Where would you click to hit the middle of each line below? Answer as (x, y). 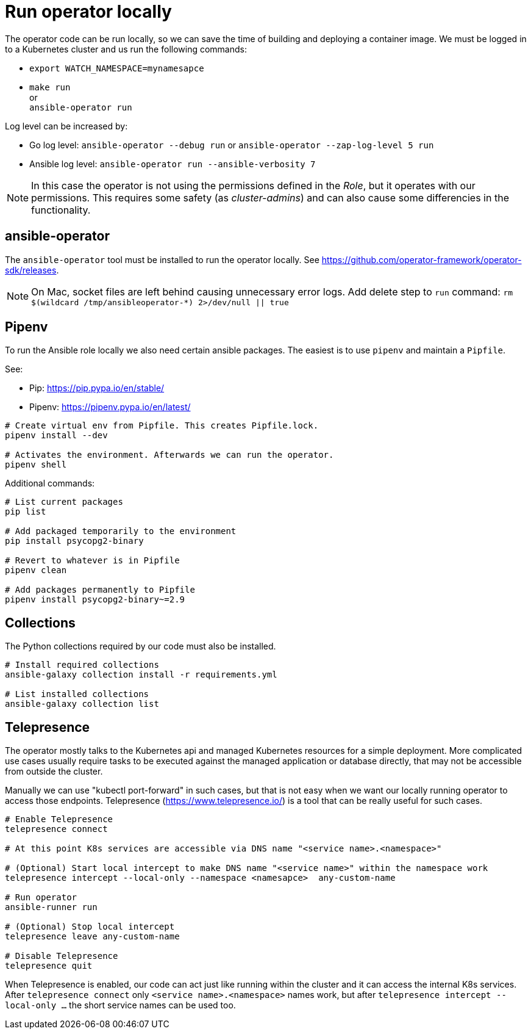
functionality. (61, 210)
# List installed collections (77, 694)
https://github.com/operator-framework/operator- (422, 259)
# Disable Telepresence (62, 956)
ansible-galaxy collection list (82, 704)
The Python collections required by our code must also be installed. (141, 646)
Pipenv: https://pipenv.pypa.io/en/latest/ (110, 407)
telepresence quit (49, 966)
